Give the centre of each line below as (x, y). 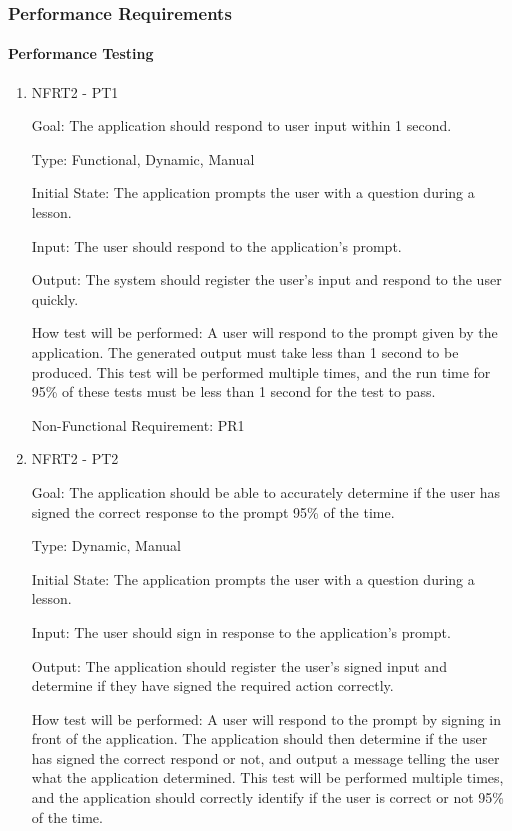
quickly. (55, 298)
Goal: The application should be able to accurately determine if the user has (266, 491)
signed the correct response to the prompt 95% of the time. (213, 511)
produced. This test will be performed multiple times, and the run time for (261, 371)
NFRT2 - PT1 (75, 91)
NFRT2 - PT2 (75, 458)
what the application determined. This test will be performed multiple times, (267, 777)
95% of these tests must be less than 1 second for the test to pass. (233, 391)
